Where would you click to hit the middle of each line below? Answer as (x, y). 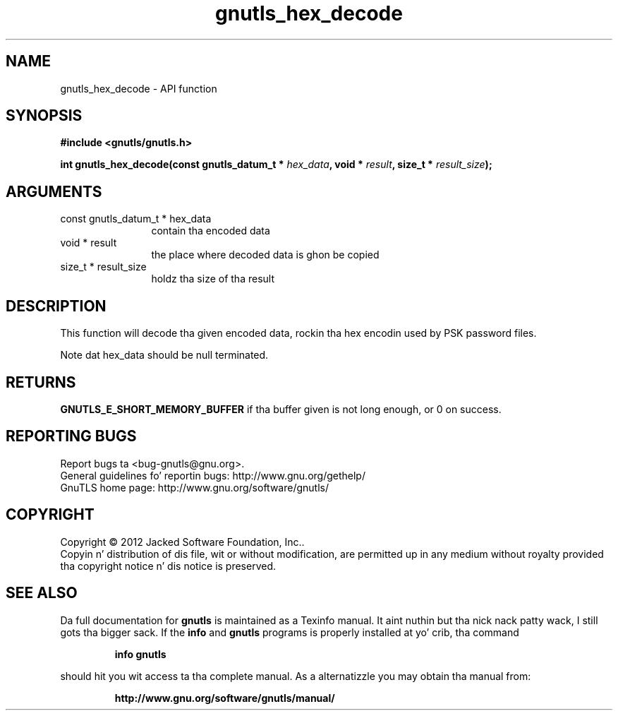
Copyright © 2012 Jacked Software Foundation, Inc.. (182, 542)
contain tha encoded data (211, 231)
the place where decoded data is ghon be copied (265, 255)
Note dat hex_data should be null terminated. (164, 355)
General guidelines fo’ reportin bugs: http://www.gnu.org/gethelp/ (213, 475)
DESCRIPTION (56, 306)
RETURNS (41, 382)
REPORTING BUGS (71, 436)
